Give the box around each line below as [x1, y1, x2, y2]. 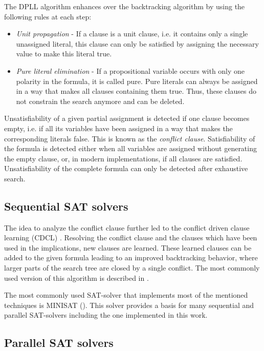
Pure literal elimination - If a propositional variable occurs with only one [16, 65, 245, 76]
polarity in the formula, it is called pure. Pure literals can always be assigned [16, 75, 258, 86]
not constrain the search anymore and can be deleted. [16, 95, 185, 106]
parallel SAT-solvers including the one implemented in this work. [4, 309, 208, 320]
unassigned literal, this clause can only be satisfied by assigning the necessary [16, 38, 259, 49]
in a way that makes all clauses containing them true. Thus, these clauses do [16, 86, 256, 96]
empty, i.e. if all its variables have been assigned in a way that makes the [4, 122, 233, 133]
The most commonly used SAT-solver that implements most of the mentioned [4, 290, 248, 300]
